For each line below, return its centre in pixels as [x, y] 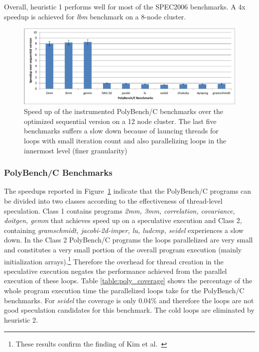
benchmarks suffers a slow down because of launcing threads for [121, 131]
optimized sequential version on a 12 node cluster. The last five [120, 121]
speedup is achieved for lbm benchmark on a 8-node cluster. [95, 16]
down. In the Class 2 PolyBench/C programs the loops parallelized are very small [129, 240]
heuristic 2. [21, 319]
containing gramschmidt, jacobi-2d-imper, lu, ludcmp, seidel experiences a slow [124, 230]
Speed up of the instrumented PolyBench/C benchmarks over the [124, 111]
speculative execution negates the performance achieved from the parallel [116, 271]
